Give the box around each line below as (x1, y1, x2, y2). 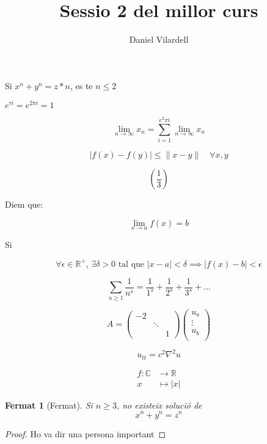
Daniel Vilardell (129, 33, 189, 46)
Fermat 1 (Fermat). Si (5, 398, 93, 411)
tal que (118, 260, 145, 269)
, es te (70, 79, 93, 92)
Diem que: (5, 198, 43, 211)
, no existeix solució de (116, 398, 202, 411)
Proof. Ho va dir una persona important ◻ (5, 427, 166, 440)
